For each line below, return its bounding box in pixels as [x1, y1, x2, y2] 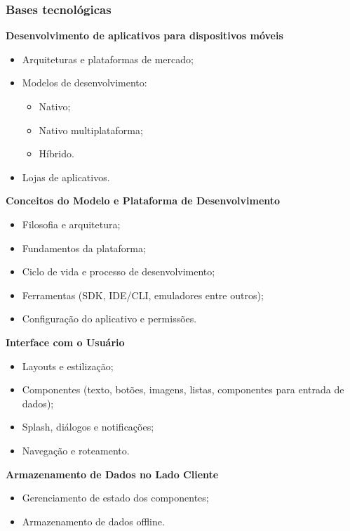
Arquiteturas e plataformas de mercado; [22, 51, 194, 66]
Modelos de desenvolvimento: [22, 75, 147, 90]
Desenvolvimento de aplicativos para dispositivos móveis [6, 28, 283, 43]
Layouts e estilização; [22, 358, 114, 373]
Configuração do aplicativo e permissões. [22, 311, 197, 326]
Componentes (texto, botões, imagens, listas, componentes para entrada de [22, 382, 344, 397]
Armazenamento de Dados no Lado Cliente [6, 466, 219, 481]
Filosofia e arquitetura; [22, 216, 121, 231]
